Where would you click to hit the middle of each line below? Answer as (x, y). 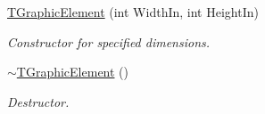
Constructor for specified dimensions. (109, 41)
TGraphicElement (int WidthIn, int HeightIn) (133, 12)
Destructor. (38, 101)
